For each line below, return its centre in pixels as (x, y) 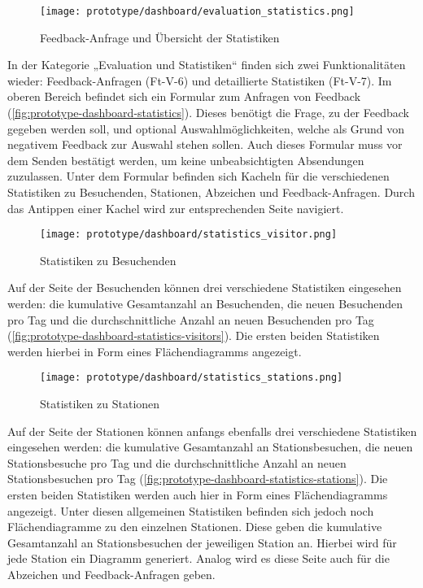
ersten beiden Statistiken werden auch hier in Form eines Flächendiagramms (198, 495)
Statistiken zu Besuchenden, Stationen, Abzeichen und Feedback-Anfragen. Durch (211, 192)
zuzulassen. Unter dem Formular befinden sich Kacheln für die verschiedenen (198, 176)
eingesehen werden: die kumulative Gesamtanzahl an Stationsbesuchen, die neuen (210, 447)
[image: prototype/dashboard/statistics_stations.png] (192, 378)
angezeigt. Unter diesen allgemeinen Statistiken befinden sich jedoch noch (191, 510)
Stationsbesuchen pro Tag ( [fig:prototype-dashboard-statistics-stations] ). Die (198, 479)
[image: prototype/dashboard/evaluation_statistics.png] (197, 11)
